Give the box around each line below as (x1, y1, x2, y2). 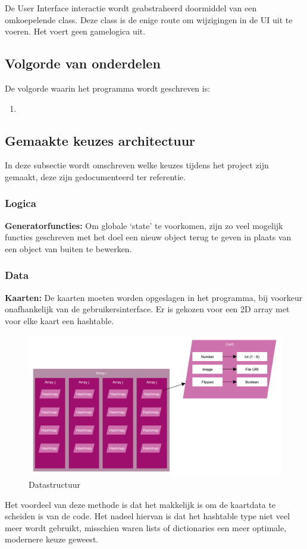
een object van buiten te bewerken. (5, 242, 132, 255)
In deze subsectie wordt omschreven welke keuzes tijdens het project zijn (5, 159, 269, 171)
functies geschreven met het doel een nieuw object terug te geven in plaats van (5, 231, 292, 243)
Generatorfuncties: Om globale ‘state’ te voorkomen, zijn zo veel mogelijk (5, 219, 283, 231)
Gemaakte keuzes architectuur (5, 131, 196, 149)
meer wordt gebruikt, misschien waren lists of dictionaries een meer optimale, (5, 521, 287, 534)
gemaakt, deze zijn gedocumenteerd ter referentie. (5, 170, 186, 183)
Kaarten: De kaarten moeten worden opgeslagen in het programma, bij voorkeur (5, 291, 303, 303)
